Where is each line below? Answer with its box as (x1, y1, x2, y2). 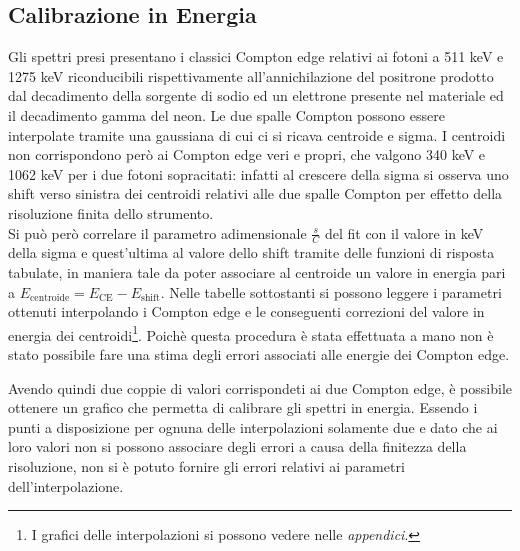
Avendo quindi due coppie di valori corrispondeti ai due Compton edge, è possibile (8, 377, 512, 398)
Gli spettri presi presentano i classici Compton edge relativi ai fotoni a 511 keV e (8, 46, 504, 67)
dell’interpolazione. (8, 475, 124, 496)
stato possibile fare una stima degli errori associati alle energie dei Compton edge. (8, 344, 510, 364)
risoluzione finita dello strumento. (8, 202, 214, 223)
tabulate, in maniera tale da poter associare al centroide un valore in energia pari (8, 261, 506, 282)
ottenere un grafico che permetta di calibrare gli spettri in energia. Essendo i (8, 397, 478, 418)
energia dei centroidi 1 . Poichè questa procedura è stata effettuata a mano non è (8, 321, 494, 345)
